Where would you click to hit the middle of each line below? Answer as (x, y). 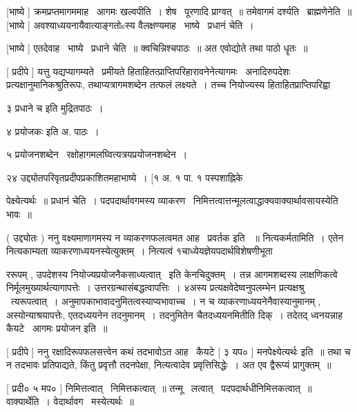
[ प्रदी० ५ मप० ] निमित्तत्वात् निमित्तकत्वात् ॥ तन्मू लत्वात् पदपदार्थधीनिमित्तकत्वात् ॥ (159, 388)
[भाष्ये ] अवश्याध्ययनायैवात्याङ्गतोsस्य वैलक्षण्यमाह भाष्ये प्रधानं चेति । (130, 24)
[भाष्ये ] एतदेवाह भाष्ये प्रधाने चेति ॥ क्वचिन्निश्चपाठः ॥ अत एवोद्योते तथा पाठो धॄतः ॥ (157, 48)
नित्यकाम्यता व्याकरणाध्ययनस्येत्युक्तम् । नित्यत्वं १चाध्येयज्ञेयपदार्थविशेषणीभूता (139, 251)
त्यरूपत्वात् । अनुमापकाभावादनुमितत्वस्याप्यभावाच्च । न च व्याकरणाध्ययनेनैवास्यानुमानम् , (166, 301)
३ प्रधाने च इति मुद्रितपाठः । (55, 107)
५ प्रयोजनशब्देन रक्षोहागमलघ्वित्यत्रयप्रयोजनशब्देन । (97, 154)
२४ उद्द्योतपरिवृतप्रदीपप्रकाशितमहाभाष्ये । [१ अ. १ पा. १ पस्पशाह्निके (125, 177)
